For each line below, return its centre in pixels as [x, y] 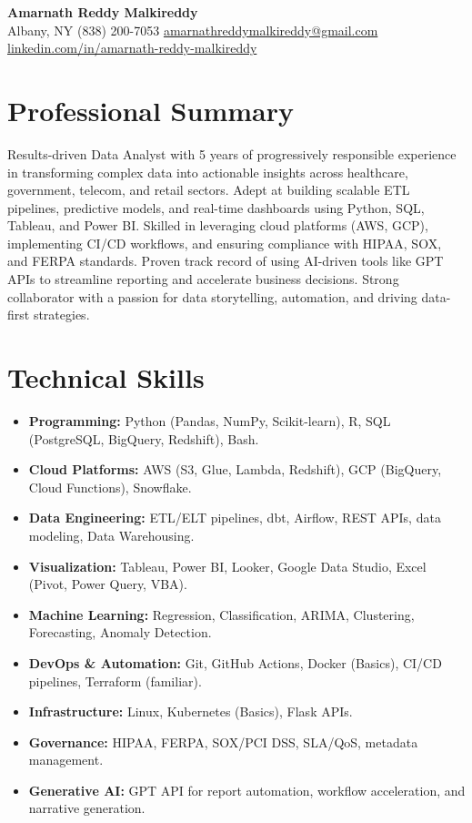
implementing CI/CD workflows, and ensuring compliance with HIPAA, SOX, [225, 243]
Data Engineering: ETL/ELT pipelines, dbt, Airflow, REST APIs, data [235, 518]
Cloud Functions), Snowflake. [110, 487]
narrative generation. [87, 808]
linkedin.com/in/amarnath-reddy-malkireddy [132, 48]
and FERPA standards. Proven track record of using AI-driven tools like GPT [226, 261]
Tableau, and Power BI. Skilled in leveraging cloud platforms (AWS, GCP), [218, 225]
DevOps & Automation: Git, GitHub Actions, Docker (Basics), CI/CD [235, 662]
